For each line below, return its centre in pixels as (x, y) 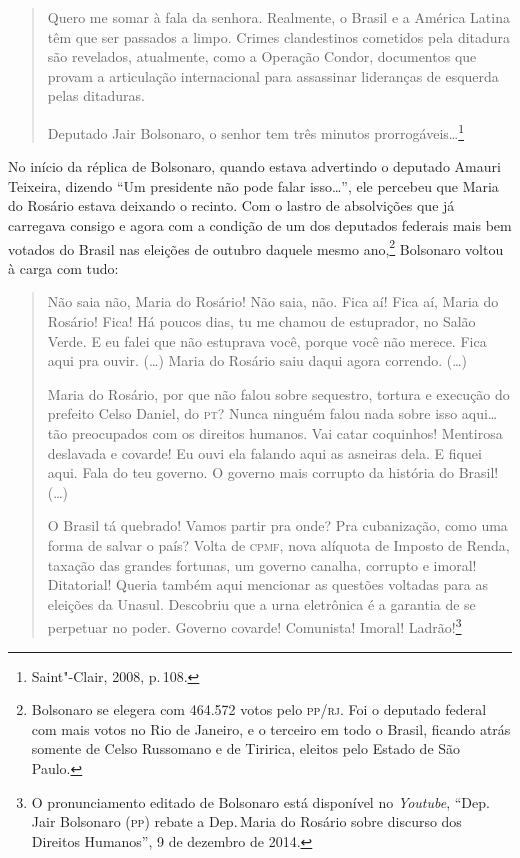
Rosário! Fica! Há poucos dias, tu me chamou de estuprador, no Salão (261, 321)
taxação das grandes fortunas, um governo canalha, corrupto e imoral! (262, 564)
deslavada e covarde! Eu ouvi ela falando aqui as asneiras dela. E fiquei (264, 452)
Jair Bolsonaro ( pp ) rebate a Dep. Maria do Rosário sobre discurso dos (246, 821)
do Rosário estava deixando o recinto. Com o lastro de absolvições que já (231, 205)
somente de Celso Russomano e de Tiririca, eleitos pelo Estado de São (246, 748)
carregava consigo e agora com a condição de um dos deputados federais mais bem (260, 225)
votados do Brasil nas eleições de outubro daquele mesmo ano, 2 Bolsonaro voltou (256, 247)
